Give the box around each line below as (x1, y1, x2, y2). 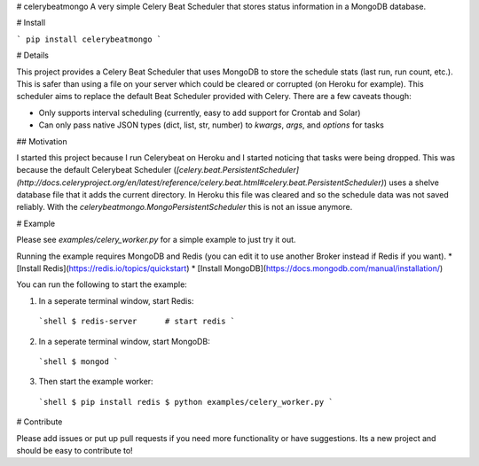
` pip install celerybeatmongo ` (16, 34, 162, 44)
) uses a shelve (383, 177, 439, 188)
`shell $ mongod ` (38, 356, 119, 367)
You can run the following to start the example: (16, 279, 188, 290)
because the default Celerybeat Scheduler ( (16, 165, 177, 175)
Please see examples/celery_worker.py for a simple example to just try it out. (16, 235, 296, 245)
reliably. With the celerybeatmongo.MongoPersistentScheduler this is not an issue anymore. (16, 202, 353, 213)
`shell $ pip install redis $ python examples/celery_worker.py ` (38, 397, 334, 407)
